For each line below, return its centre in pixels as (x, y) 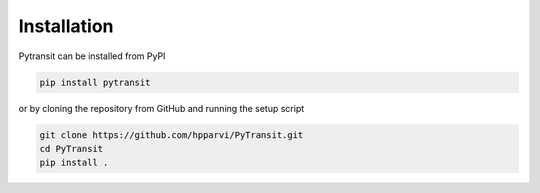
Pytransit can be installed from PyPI (92, 56)
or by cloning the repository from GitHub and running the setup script (161, 108)
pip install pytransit (95, 82)
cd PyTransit (71, 148)
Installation (66, 26)
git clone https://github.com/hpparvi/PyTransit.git (171, 134)
